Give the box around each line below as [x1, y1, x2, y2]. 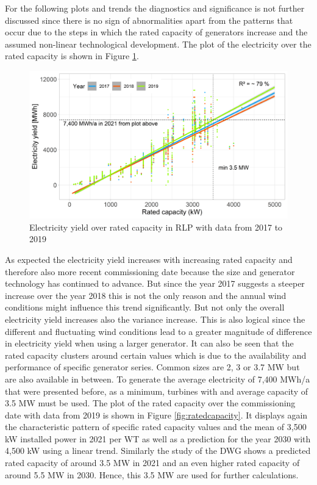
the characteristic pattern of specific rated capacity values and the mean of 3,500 [5, 420, 307, 433]
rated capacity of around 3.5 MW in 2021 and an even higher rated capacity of [5, 456, 300, 469]
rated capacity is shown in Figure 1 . [5, 49, 139, 62]
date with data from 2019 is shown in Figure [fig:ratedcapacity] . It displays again [5, 408, 308, 421]
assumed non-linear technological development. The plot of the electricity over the [5, 37, 312, 50]
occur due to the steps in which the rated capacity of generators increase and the [5, 26, 308, 38]
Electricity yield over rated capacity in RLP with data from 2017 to [29, 220, 283, 233]
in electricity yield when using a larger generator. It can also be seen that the [5, 337, 294, 350]
